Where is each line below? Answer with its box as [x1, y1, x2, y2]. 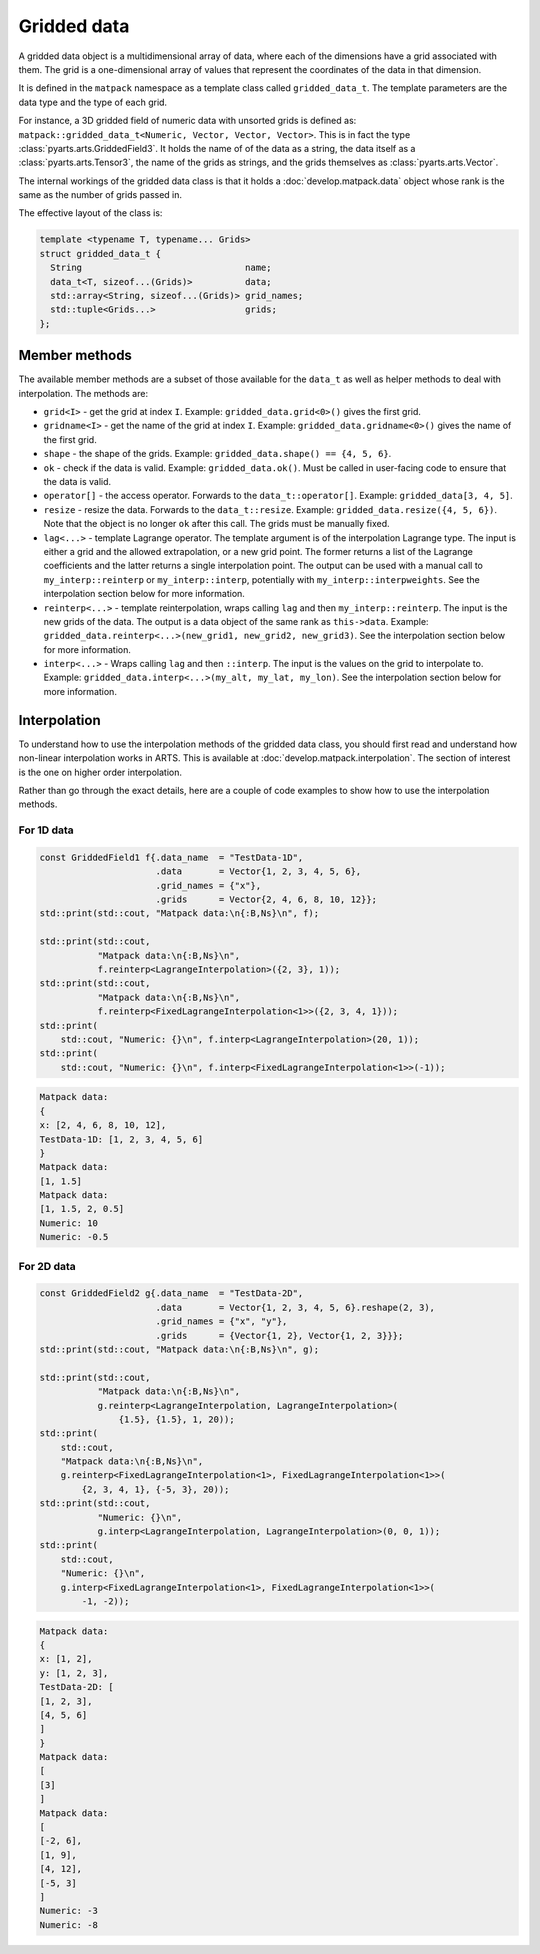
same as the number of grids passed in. [18, 189, 183, 201]
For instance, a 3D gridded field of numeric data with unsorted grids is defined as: [18, 115, 357, 127]
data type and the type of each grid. [18, 96, 168, 108]
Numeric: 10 [39, 1217, 99, 1229]
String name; [50, 262, 272, 274]
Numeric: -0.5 [39, 1231, 109, 1243]
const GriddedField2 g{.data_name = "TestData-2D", [39, 1288, 304, 1299]
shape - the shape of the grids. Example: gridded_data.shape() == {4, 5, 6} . [43, 448, 392, 460]
